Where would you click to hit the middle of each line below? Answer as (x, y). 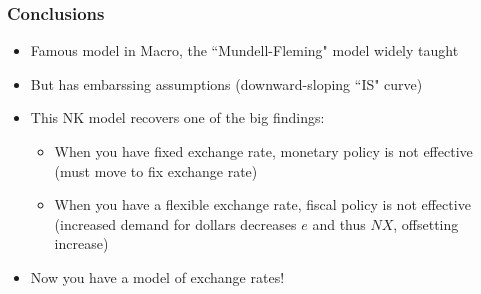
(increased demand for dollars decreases (175, 223)
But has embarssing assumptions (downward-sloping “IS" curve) (226, 83)
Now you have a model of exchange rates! (157, 276)
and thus (339, 223)
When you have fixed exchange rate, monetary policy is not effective (263, 151)
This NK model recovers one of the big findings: (177, 117)
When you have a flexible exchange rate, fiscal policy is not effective (262, 204)
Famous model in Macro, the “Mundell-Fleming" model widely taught (244, 50)
